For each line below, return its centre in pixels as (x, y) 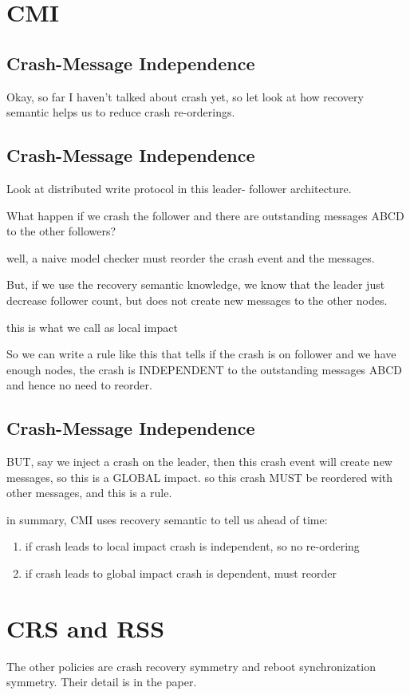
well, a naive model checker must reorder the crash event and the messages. (191, 257)
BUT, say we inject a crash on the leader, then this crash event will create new (199, 462)
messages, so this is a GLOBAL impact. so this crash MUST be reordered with (200, 477)
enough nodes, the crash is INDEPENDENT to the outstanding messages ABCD (205, 369)
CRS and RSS (86, 628)
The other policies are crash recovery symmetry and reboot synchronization (191, 666)
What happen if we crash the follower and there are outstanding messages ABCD (205, 215)
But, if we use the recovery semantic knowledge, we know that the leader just (196, 284)
